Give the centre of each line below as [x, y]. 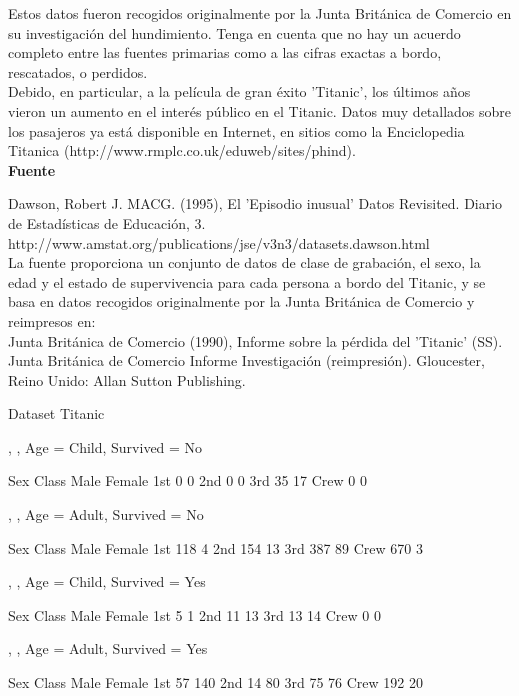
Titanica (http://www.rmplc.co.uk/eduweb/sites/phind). [182, 150]
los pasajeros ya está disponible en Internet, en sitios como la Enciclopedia [236, 130]
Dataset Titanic [56, 413]
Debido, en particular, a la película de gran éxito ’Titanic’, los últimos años [239, 91]
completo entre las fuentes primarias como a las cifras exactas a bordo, [225, 52]
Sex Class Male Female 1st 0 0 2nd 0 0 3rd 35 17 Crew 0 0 [187, 480]
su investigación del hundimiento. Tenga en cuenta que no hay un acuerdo [234, 32]
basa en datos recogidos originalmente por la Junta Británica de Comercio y [241, 301]
